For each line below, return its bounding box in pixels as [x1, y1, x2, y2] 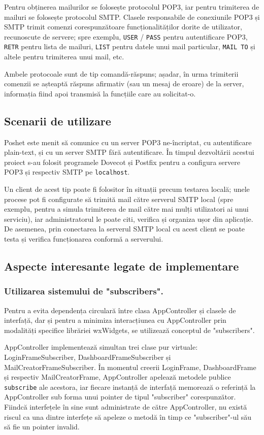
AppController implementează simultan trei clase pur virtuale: [4, 342, 198, 352]
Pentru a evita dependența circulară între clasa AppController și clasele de [4, 305, 236, 315]
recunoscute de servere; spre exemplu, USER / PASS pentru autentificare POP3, [4, 31, 248, 42]
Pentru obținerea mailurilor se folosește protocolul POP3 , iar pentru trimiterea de [4, 2, 259, 12]
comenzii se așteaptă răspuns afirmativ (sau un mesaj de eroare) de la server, [4, 78, 244, 89]
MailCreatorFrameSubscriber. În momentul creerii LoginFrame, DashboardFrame [4, 361, 256, 372]
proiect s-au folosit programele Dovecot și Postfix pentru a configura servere [4, 156, 240, 167]
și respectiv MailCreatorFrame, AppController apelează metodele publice [4, 372, 231, 382]
